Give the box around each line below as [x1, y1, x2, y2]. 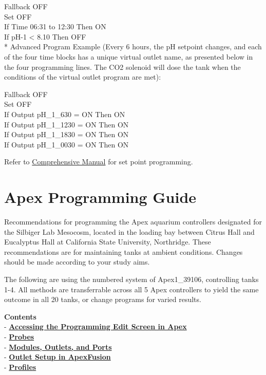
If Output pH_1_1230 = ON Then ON [4, 119, 129, 129]
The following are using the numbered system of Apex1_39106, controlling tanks [4, 274, 259, 284]
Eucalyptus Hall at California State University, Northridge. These [4, 236, 211, 247]
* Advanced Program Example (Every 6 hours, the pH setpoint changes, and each [4, 41, 262, 52]
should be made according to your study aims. [4, 256, 150, 267]
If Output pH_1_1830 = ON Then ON [4, 129, 129, 140]
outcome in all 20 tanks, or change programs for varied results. [4, 294, 201, 305]
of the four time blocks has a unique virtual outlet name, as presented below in [4, 51, 253, 62]
